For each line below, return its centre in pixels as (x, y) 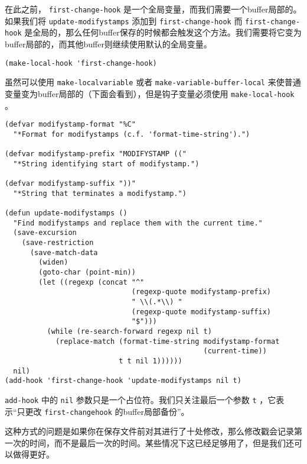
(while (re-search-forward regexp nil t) (129, 331)
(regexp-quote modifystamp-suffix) (201, 312)
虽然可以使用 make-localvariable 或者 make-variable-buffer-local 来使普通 (153, 82)
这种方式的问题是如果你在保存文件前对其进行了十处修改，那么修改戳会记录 (149, 431)
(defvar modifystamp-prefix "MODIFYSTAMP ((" (96, 154)
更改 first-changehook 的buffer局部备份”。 (107, 411)
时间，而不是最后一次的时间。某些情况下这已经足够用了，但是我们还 (161, 442)
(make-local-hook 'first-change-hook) (81, 63)
